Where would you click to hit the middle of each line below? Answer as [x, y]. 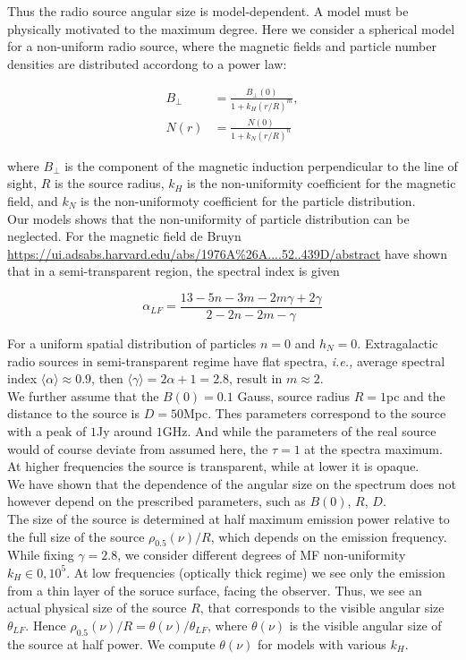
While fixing [41, 555]
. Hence [46, 625]
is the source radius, [110, 183]
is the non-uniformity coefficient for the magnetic [322, 183]
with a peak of [47, 431]
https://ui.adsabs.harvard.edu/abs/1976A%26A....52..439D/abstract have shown [228, 253]
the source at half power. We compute [111, 643]
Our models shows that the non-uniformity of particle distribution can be [208, 218]
